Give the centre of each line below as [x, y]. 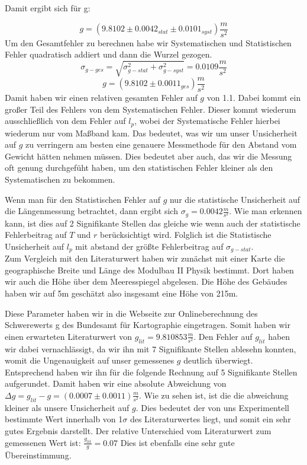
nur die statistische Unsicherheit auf [235, 199]
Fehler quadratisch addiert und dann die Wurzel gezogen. [109, 54]
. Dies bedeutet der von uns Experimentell [212, 407]
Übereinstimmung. [38, 455]
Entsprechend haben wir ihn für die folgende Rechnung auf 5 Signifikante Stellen [151, 372]
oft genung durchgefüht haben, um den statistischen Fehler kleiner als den [139, 168]
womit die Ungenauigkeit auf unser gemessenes [90, 360]
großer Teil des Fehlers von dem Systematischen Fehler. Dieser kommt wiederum [151, 109]
